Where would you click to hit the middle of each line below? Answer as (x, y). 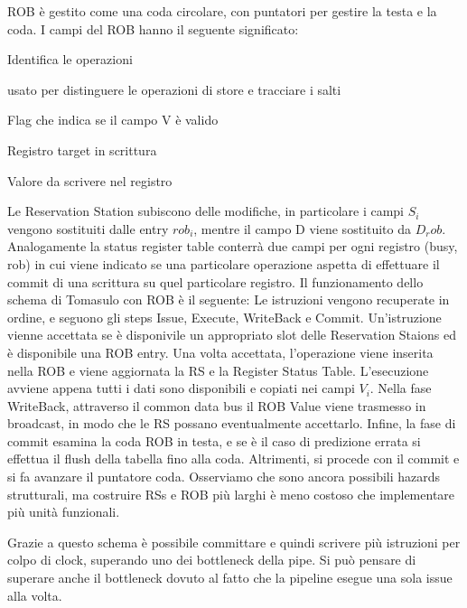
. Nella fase (401, 388)
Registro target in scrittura (82, 150)
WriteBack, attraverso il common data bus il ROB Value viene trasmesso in (217, 405)
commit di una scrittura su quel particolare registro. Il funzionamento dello (215, 281)
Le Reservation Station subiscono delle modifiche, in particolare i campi (206, 211)
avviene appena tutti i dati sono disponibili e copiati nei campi (181, 388)
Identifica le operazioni (70, 59)
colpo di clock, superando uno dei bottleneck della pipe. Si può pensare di (212, 560)
